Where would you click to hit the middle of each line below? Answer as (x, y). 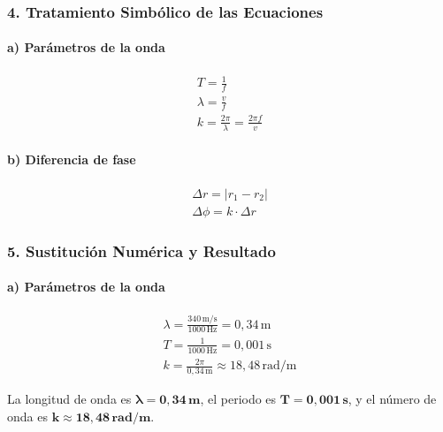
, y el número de (392, 399)
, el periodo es (238, 399)
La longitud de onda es (69, 399)
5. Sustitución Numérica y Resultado (141, 250)
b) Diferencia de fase (72, 159)
